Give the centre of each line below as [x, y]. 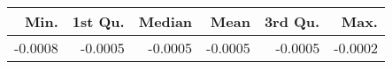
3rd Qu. [292, 21]
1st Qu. [98, 21]
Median [165, 21]
